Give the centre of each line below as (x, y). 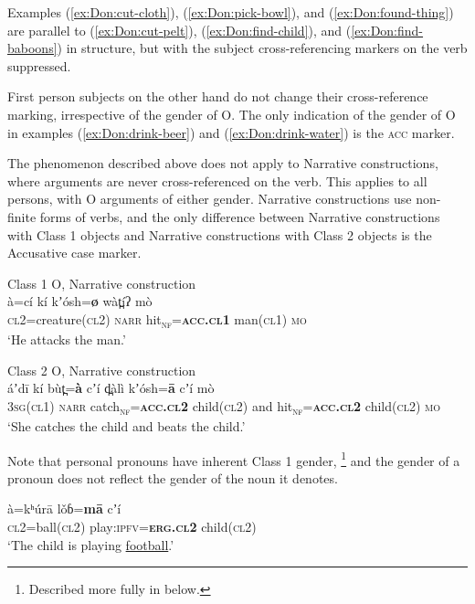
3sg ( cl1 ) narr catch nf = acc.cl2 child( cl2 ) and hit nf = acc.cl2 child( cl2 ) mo (224, 407)
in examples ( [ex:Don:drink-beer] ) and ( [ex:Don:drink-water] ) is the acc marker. (231, 132)
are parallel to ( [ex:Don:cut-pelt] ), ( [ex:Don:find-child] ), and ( (179, 30)
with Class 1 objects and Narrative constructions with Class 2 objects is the (220, 234)
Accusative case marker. (74, 253)
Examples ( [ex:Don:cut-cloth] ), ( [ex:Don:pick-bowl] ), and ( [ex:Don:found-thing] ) (231, 12)
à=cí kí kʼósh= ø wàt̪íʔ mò (80, 301)
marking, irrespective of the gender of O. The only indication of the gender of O (232, 114)
